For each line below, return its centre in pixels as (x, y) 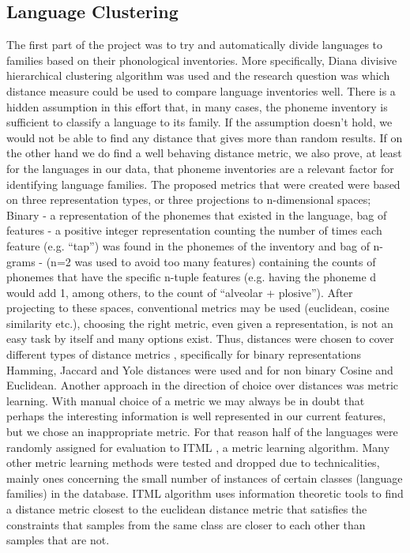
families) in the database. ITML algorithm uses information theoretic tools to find (205, 493)
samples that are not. (58, 540)
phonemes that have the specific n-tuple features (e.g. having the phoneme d (192, 277)
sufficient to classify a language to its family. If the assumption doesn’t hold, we (199, 122)
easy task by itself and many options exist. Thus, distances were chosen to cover (200, 339)
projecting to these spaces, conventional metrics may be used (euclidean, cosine (198, 308)
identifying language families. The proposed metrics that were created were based (203, 184)
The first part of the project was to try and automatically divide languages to (195, 45)
